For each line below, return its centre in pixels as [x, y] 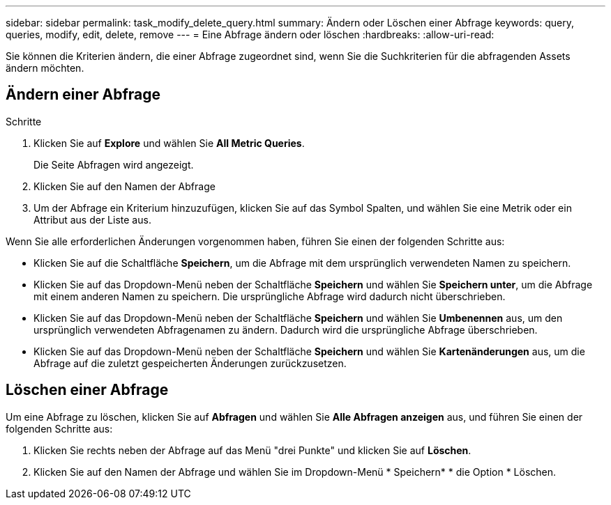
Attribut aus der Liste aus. [92, 219]
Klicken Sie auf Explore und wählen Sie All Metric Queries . [169, 143]
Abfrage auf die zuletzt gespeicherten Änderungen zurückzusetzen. [190, 363]
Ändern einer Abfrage [83, 95]
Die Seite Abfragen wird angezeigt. [114, 164]
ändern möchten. [45, 68]
